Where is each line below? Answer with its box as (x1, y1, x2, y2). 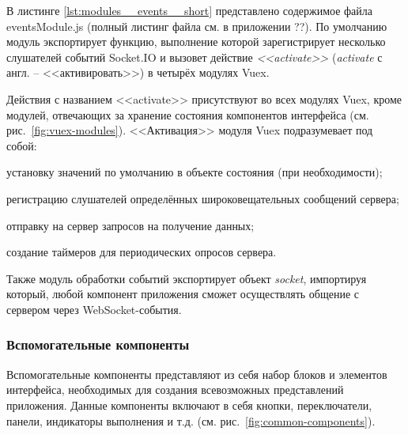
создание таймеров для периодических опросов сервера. (6, 244, 277, 260)
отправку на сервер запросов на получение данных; (6, 217, 255, 233)
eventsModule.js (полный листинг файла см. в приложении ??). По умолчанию (6, 17, 387, 34)
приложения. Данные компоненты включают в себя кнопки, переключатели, (6, 396, 372, 413)
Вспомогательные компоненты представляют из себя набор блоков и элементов (6, 365, 387, 382)
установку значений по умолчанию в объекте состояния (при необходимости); (6, 164, 383, 180)
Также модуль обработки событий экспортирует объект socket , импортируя (6, 270, 367, 286)
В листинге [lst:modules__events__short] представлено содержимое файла (6, 2, 373, 18)
